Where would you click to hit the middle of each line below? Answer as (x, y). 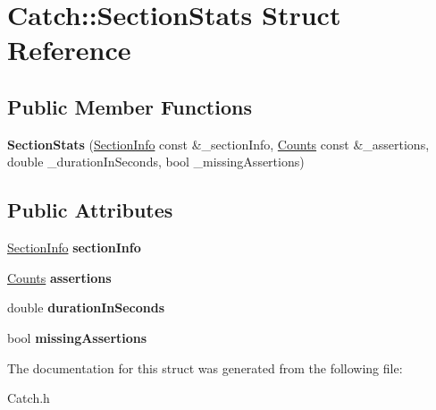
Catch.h (29, 398)
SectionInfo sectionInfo (74, 248)
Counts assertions (59, 277)
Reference (69, 50)
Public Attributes (90, 210)
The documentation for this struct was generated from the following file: (205, 367)
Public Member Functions (130, 106)
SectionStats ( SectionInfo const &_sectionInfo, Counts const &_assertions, (218, 144)
